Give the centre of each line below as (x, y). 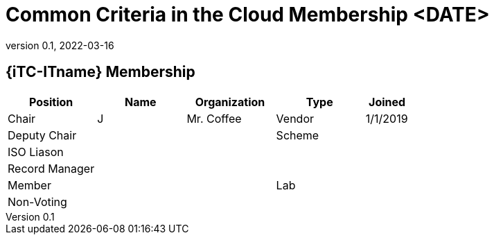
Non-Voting (37, 202)
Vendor (295, 118)
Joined (387, 102)
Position (51, 102)
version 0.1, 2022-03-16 (60, 45)
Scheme (298, 135)
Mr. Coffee (214, 118)
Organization (230, 102)
